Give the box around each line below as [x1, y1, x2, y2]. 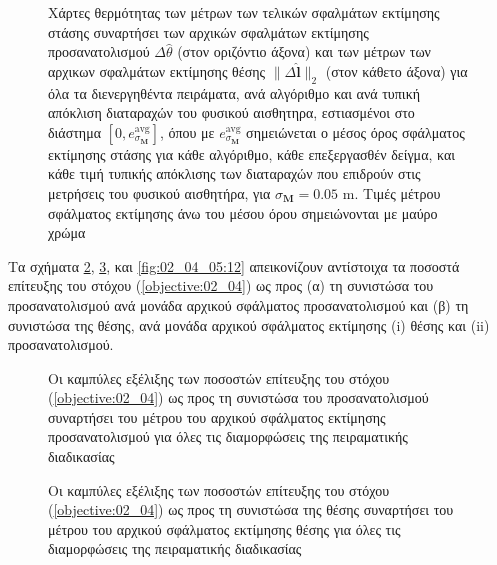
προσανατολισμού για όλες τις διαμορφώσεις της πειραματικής [48, 426, 408, 447]
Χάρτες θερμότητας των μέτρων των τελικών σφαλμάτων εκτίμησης [48, 2, 440, 22]
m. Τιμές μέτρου [342, 182, 441, 203]
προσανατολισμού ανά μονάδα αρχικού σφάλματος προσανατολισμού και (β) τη [8, 294, 469, 315]
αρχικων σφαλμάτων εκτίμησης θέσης [48, 60, 266, 81]
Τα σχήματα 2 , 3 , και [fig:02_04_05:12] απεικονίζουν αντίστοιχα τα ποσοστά [8, 255, 460, 276]
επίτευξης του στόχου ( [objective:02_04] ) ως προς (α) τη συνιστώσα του [8, 275, 434, 296]
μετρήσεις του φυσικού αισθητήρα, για [48, 182, 271, 203]
